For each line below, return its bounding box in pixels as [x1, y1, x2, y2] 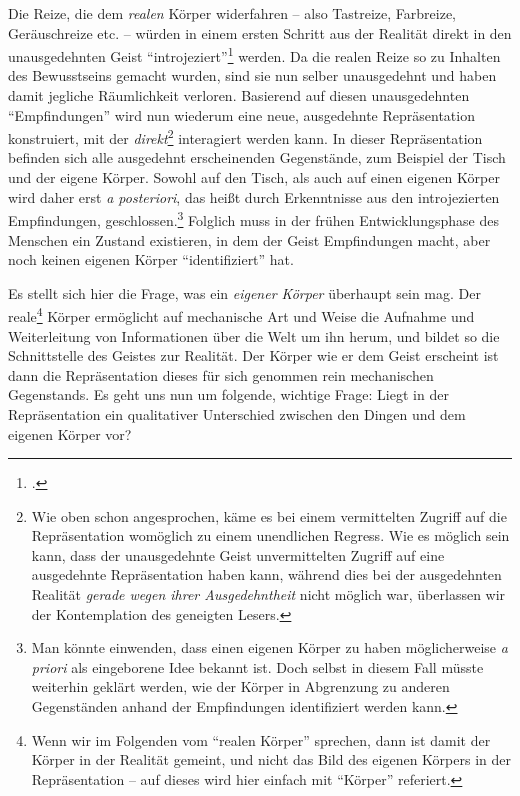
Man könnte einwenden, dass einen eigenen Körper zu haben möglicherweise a [31, 637, 508, 658]
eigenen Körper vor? [8, 423, 132, 444]
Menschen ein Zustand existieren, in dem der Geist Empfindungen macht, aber [8, 229, 491, 250]
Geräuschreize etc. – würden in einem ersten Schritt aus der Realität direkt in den [8, 22, 512, 43]
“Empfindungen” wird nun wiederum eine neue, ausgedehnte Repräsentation [8, 104, 475, 125]
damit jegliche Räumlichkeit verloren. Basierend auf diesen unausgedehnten [8, 85, 470, 106]
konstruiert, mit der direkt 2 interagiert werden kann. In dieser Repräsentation [8, 125, 483, 148]
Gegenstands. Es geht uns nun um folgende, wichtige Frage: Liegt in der [8, 384, 449, 405]
